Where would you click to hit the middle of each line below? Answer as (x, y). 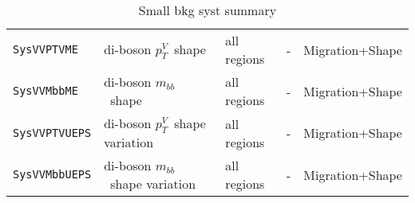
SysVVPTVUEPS (52, 133)
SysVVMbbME (45, 91)
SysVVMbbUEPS (52, 175)
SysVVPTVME (45, 49)
